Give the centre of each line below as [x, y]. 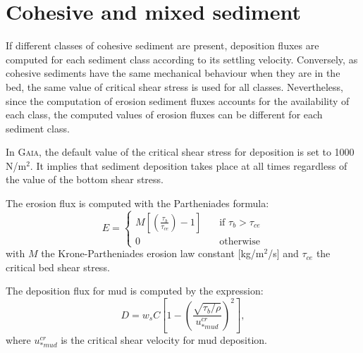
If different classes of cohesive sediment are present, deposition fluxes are [162, 45]
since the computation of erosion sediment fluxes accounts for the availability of [178, 100]
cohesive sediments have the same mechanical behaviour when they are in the [173, 73]
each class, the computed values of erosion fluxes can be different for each [164, 114]
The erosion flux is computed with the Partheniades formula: [137, 203]
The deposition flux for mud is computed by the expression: [135, 291]
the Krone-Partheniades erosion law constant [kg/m [153, 253]
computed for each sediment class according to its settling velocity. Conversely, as [182, 59]
